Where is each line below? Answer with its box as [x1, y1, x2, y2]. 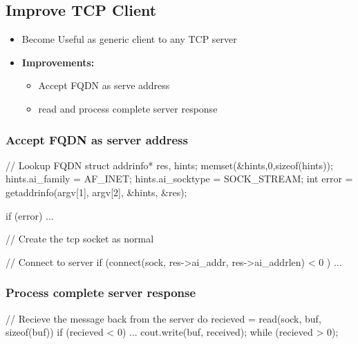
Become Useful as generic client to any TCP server [21, 32, 237, 46]
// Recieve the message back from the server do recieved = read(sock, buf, [6, 311, 321, 325]
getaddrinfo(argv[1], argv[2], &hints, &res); [6, 184, 187, 199]
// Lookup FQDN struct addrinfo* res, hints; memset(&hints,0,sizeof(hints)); [6, 157, 333, 172]
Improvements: [21, 55, 95, 69]
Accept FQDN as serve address [38, 78, 170, 93]
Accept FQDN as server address [6, 131, 188, 148]
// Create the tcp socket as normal [6, 231, 154, 246]
